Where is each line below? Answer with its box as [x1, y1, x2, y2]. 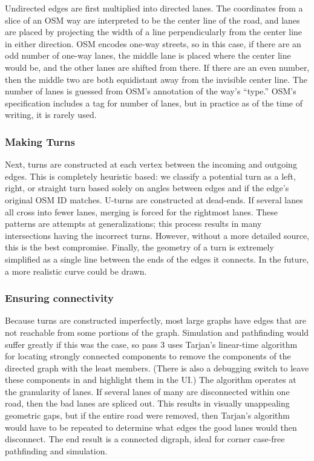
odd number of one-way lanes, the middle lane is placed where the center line [5, 49, 291, 62]
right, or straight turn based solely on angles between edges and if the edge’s [5, 181, 289, 194]
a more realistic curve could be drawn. [5, 264, 147, 277]
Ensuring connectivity [5, 290, 114, 306]
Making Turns [5, 134, 75, 149]
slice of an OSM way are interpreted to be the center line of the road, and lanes [5, 13, 300, 26]
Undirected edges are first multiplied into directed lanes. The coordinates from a [5, 2, 303, 14]
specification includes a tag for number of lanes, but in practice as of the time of [5, 96, 303, 109]
